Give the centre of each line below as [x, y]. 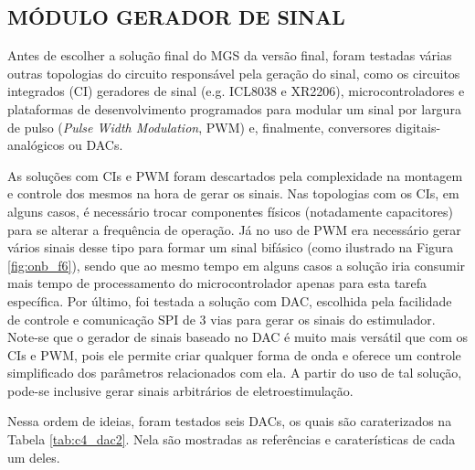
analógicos [36, 145]
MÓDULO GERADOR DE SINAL [176, 17]
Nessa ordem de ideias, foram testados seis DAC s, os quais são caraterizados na [230, 421]
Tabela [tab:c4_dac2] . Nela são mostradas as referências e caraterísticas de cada [232, 439]
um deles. [34, 457]
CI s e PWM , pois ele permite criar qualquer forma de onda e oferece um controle [234, 354]
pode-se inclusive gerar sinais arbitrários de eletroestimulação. [180, 390]
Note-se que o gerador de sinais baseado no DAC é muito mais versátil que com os [237, 337]
